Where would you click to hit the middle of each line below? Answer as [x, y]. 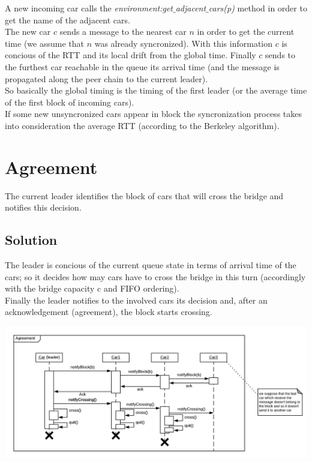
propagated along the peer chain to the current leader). [106, 78]
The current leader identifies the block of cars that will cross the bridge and [144, 195]
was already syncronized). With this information [184, 43]
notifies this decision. [43, 207]
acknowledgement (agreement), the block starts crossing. [109, 312]
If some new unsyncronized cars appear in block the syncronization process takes [153, 114]
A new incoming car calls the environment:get [89, 8]
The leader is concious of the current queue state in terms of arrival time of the [151, 265]
